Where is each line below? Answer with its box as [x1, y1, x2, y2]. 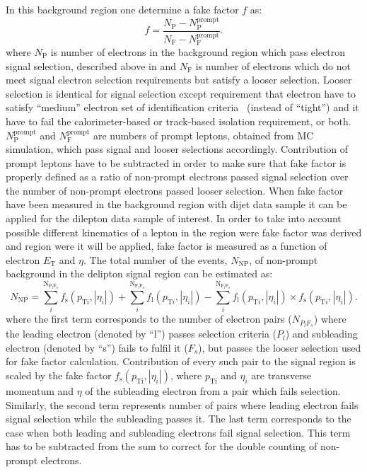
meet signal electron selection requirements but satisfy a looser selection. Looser [6, 72, 352, 87]
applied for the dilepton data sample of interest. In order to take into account [6, 211, 342, 226]
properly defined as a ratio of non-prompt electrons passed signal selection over [6, 169, 349, 184]
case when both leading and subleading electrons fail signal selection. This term [6, 425, 351, 439]
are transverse [251, 367, 312, 382]
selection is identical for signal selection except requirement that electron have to [6, 86, 356, 100]
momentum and [6, 383, 74, 398]
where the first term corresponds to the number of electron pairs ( [6, 311, 292, 326]
